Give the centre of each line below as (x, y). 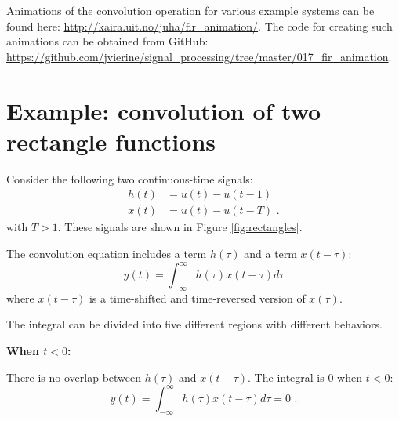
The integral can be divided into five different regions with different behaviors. (194, 324)
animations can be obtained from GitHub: (107, 41)
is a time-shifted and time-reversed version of (197, 298)
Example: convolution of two (164, 110)
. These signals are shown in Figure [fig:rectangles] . (180, 227)
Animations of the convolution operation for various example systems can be (190, 10)
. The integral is (286, 377)
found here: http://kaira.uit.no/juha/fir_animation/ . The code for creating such (199, 25)
